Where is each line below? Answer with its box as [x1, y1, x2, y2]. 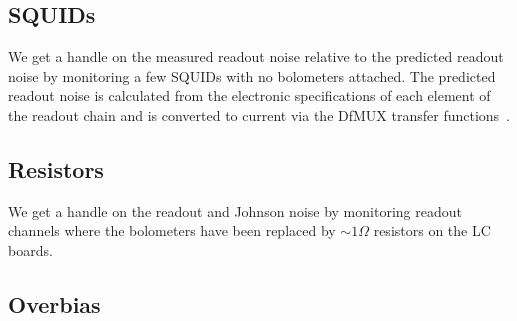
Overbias [8, 288, 101, 319]
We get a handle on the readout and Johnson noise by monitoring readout [8, 200, 462, 221]
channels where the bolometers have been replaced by [8, 220, 336, 241]
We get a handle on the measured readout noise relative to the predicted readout [8, 46, 504, 67]
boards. [8, 239, 53, 260]
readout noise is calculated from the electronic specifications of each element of [8, 85, 491, 106]
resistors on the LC [373, 220, 491, 241]
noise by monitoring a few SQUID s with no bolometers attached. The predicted [8, 65, 496, 86]
